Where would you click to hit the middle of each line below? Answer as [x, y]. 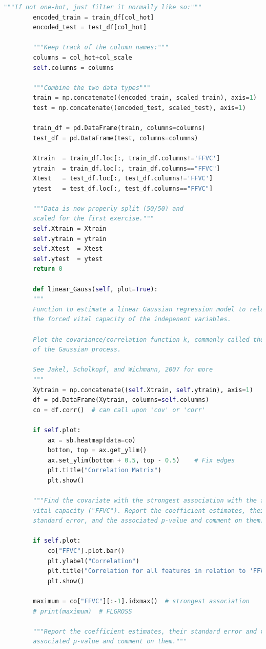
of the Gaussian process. [77, 350]
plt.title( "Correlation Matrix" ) [104, 470]
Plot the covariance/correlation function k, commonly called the [149, 339]
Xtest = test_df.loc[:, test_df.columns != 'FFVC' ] [123, 179]
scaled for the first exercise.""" [94, 219]
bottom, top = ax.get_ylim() [97, 450]
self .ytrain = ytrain [70, 239]
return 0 [48, 269]
